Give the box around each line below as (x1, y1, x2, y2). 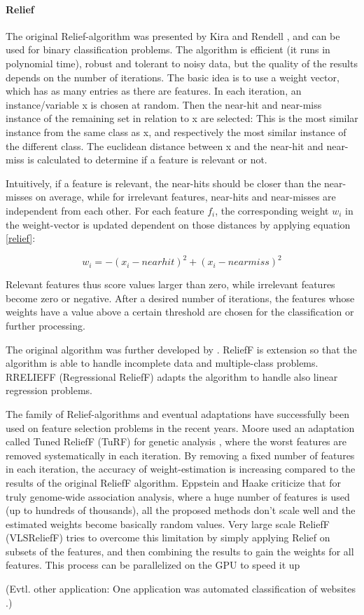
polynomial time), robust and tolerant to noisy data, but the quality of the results (6, 55, 358, 70)
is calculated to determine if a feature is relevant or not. (27, 152, 267, 167)
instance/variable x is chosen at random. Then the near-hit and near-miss (6, 97, 322, 111)
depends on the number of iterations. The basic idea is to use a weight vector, (6, 69, 339, 84)
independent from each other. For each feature (6, 203, 204, 217)
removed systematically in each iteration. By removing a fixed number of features (6, 447, 355, 462)
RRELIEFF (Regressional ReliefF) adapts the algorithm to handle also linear (6, 369, 338, 384)
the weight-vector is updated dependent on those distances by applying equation (6, 217, 351, 231)
